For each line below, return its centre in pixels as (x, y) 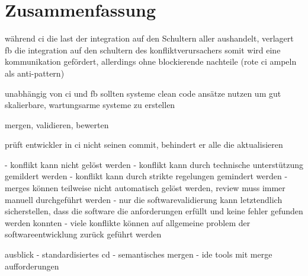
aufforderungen (32, 266)
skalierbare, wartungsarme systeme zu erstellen (90, 105)
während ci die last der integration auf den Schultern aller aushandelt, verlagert (149, 38)
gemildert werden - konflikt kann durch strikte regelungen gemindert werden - (146, 176)
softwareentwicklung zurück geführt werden (83, 234)
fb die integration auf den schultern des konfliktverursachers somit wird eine (143, 50)
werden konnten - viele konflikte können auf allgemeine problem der (128, 222)
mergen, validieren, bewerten (57, 124)
